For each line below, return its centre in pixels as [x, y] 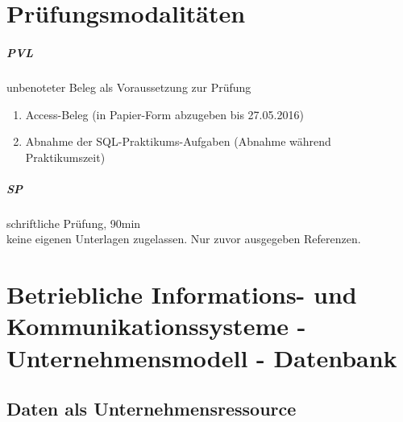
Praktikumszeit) [65, 157]
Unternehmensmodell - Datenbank [202, 357]
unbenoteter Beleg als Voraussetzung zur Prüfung [129, 87]
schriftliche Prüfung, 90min [74, 223]
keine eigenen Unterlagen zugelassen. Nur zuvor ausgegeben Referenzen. [184, 239]
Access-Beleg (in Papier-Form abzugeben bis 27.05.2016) [164, 114]
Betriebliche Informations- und [182, 294]
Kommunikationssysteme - [156, 326]
